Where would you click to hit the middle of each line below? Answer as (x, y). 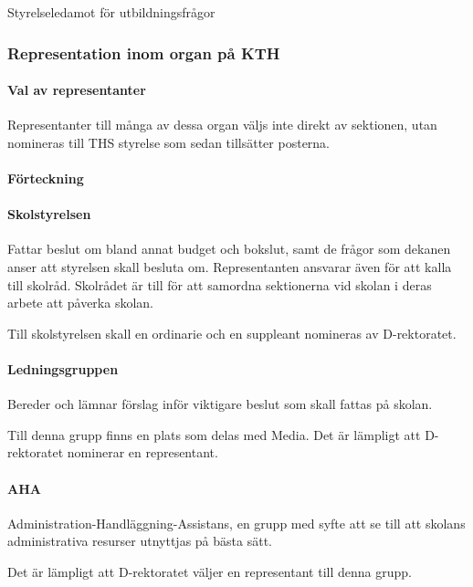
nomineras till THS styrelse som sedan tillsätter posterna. (169, 142)
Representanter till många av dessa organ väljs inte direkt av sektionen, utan (222, 125)
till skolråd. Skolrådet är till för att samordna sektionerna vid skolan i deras (220, 284)
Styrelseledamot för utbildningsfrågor (111, 12)
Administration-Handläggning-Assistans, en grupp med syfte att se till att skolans (236, 523)
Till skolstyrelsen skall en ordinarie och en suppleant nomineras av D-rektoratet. (232, 333)
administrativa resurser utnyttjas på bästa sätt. (140, 541)
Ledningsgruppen (63, 368)
